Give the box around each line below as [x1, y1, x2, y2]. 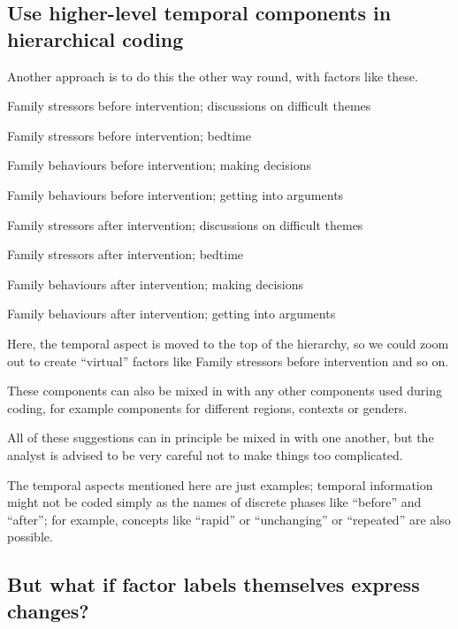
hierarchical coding [7, 25, 184, 52]
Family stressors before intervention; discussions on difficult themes [7, 96, 371, 115]
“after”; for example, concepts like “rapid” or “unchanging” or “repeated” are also [7, 510, 451, 528]
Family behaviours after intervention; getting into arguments [7, 304, 336, 323]
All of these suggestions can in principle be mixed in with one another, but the [7, 428, 434, 447]
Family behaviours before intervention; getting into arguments [7, 185, 344, 203]
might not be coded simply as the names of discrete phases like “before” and [7, 493, 422, 511]
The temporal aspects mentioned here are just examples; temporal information [7, 475, 433, 494]
